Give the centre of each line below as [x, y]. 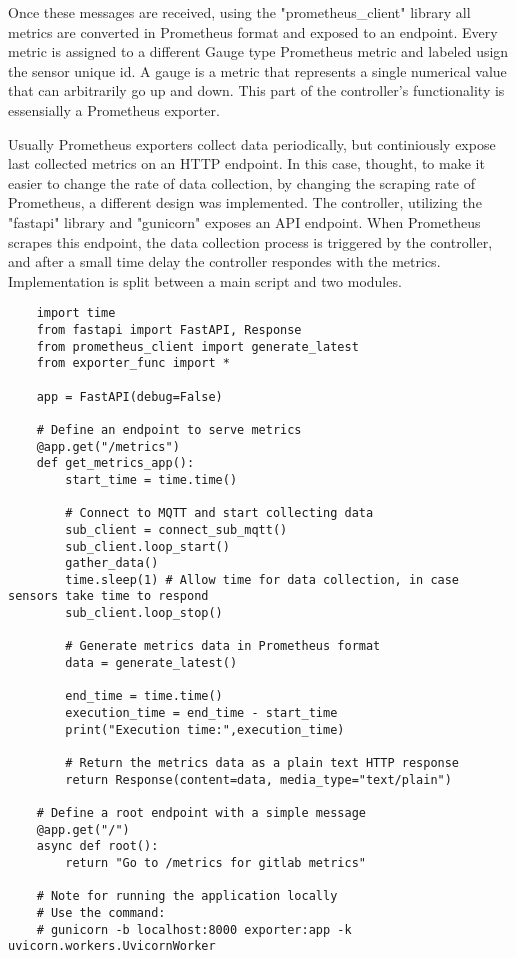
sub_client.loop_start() [147, 546]
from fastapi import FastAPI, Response [169, 329]
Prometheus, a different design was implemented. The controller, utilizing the [245, 202]
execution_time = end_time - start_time [201, 713]
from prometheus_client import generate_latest [197, 346]
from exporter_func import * [133, 363]
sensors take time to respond [108, 596]
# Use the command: [101, 912]
